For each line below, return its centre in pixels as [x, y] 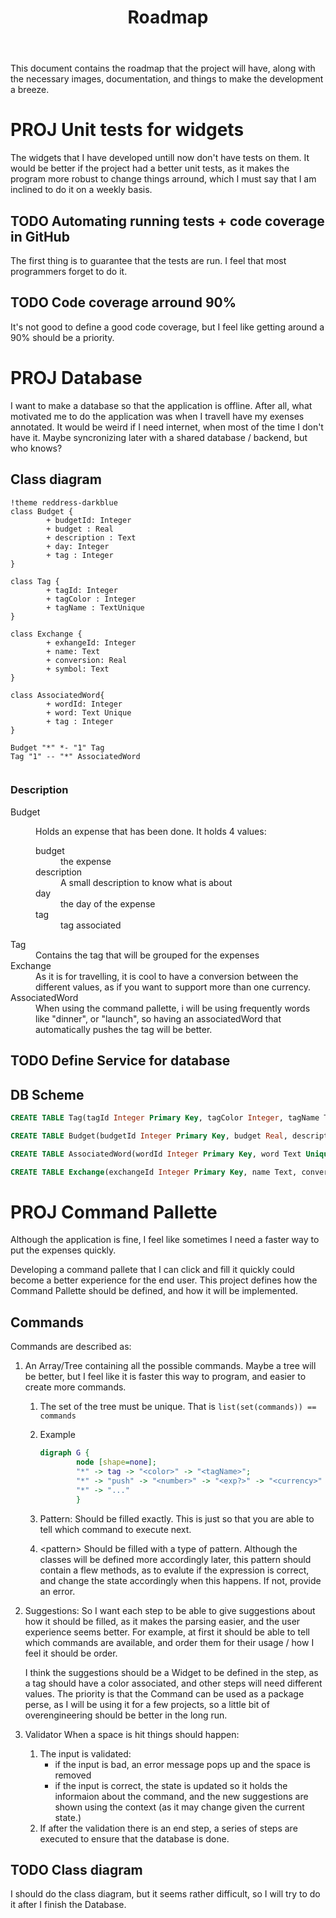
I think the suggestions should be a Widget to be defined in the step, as [171, 1672]
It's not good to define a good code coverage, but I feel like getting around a [167, 327]
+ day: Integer [78, 546]
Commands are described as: [71, 1347]
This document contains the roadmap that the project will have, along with [163, 68]
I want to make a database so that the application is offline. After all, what [161, 405]
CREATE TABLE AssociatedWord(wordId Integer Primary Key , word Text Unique [171, 1154]
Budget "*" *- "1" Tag [57, 747]
